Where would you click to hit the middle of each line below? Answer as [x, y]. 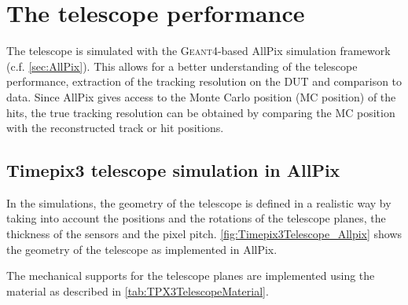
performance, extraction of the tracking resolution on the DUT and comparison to [204, 81]
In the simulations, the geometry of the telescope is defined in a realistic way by [199, 202]
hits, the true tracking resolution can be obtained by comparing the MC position [201, 112]
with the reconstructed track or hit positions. [115, 128]
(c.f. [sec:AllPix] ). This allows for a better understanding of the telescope [182, 66]
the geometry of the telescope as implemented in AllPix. [142, 249]
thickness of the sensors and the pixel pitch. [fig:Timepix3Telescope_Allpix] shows [204, 234]
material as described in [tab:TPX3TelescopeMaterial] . [138, 290]
